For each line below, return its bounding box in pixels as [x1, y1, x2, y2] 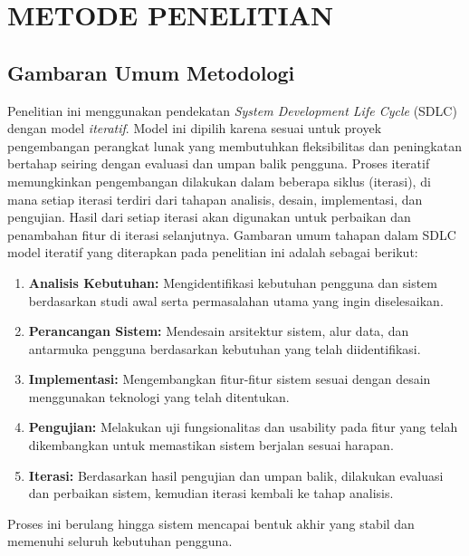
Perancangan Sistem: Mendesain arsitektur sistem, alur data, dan [28, 321, 409, 340]
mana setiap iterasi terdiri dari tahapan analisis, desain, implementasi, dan [7, 189, 423, 208]
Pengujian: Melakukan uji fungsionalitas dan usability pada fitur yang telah [28, 417, 458, 436]
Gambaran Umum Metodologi [7, 58, 295, 86]
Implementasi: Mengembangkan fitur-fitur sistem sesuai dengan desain [28, 369, 431, 388]
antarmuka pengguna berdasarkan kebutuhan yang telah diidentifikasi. [28, 339, 421, 358]
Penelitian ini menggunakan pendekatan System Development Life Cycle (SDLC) [7, 101, 457, 120]
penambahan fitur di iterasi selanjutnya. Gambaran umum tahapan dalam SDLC [7, 225, 456, 244]
